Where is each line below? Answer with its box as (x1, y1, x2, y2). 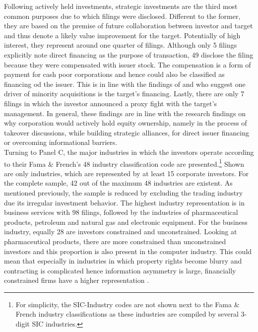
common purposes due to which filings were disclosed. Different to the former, (4, 10, 241, 21)
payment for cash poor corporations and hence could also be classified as (4, 69, 225, 79)
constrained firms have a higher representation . (4, 275, 149, 285)
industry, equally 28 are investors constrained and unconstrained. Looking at (4, 226, 237, 237)
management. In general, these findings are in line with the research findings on (4, 108, 246, 118)
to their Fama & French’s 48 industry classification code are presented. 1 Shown (4, 157, 244, 169)
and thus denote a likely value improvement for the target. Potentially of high (4, 30, 241, 40)
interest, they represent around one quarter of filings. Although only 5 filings (4, 40, 237, 50)
